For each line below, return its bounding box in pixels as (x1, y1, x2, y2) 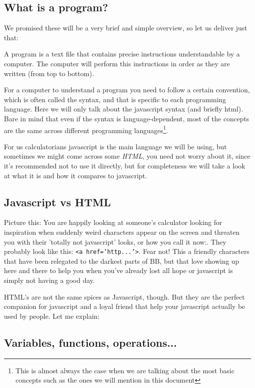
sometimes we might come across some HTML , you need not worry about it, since (4, 151, 251, 161)
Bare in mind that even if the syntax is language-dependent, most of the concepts (4, 113, 249, 123)
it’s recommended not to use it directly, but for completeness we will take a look (4, 160, 245, 170)
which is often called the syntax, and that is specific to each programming (4, 94, 226, 104)
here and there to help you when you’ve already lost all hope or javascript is (4, 265, 233, 276)
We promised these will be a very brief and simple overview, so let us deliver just (4, 23, 248, 33)
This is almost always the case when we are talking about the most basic (15, 365, 234, 375)
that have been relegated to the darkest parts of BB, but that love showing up (4, 255, 239, 266)
